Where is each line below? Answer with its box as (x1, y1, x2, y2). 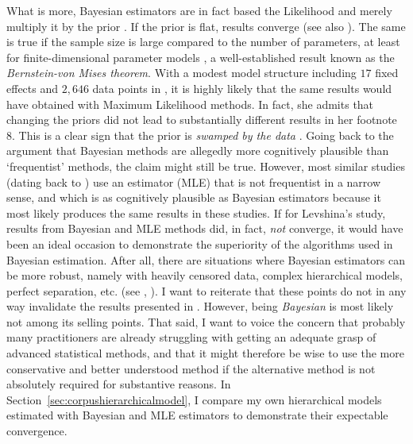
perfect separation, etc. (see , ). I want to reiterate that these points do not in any (6, 282, 407, 299)
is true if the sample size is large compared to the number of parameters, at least (6, 33, 400, 50)
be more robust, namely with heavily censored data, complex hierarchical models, (6, 267, 403, 284)
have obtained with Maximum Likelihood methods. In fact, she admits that (6, 95, 374, 112)
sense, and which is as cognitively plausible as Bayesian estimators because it (6, 189, 381, 206)
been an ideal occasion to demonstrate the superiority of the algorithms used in (6, 235, 393, 252)
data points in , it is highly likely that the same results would (92, 79, 392, 96)
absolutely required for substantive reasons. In (6, 376, 231, 392)
